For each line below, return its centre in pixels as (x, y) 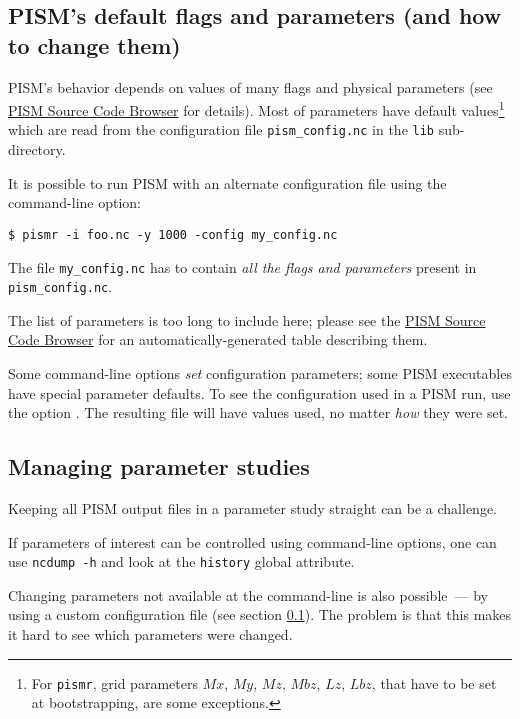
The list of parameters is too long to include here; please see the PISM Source (247, 319)
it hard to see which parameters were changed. (150, 634)
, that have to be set (434, 682)
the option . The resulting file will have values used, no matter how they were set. (258, 412)
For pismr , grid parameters (114, 682)
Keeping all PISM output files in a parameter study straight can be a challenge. (253, 508)
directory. (37, 149)
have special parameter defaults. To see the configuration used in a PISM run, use (259, 392)
